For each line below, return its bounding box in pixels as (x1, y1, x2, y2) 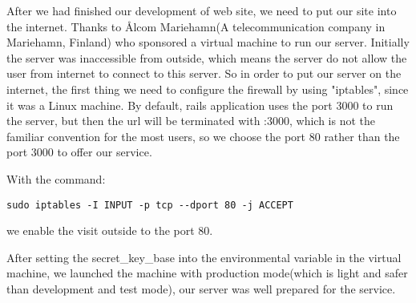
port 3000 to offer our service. (6, 143, 152, 160)
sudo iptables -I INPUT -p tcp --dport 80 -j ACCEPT (6, 199, 293, 211)
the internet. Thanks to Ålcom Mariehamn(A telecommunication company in (6, 18, 386, 34)
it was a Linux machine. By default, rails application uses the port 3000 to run (6, 96, 394, 113)
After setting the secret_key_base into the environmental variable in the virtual (6, 248, 402, 265)
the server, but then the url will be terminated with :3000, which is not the (6, 112, 375, 129)
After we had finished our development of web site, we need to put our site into (6, 2, 397, 18)
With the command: (6, 170, 106, 187)
